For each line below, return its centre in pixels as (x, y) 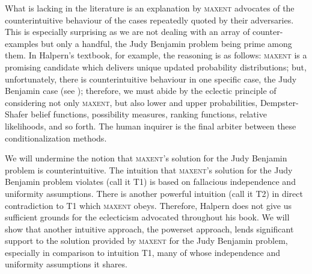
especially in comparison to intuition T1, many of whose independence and (143, 252)
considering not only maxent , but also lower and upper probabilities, (131, 102)
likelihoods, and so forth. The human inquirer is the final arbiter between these (151, 126)
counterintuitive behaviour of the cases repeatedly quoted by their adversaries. (149, 20)
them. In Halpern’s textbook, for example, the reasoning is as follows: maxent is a (156, 55)
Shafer (17, 114)
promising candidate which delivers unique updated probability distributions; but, (156, 67)
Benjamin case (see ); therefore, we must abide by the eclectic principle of (141, 91)
